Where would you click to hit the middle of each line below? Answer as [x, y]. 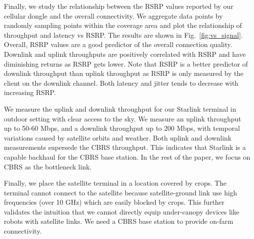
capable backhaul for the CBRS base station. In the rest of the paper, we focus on [127, 156]
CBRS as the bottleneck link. [48, 166]
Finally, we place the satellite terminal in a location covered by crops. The [115, 183]
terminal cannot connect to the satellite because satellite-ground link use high [121, 192]
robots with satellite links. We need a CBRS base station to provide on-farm [119, 221]
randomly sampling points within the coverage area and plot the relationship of [123, 25]
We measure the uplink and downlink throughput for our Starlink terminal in [120, 108]
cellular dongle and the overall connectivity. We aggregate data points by [114, 15]
